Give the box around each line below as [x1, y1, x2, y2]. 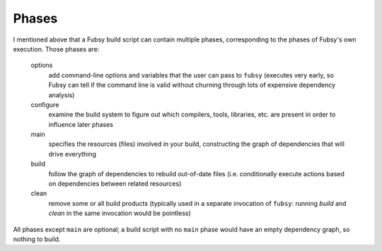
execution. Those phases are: [13, 44, 100, 53]
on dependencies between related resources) [48, 180, 182, 188]
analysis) [48, 90, 75, 99]
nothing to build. [13, 235, 61, 243]
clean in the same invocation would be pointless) [48, 209, 191, 218]
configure [30, 100, 59, 109]
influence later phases [48, 120, 113, 128]
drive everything [48, 149, 97, 158]
